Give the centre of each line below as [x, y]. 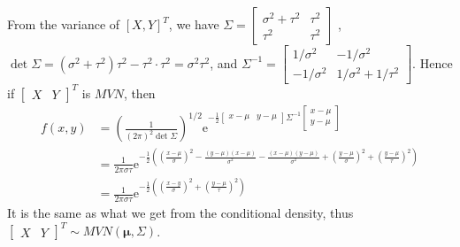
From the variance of [64, 24]
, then [139, 93]
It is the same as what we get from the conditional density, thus [180, 212]
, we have [194, 24]
